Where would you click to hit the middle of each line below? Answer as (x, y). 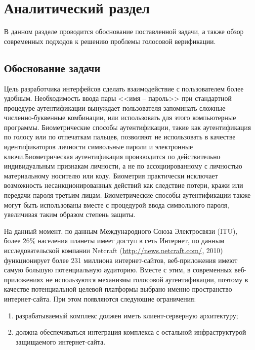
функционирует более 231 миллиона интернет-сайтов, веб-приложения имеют (121, 260)
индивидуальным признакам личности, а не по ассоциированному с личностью (123, 166)
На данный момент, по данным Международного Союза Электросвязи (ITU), (121, 231)
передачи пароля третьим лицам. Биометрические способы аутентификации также (127, 195)
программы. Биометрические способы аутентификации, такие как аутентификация (127, 127)
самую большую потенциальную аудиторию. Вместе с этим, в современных (118, 270)
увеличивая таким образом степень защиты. (70, 214)
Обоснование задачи (52, 67)
